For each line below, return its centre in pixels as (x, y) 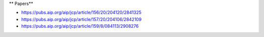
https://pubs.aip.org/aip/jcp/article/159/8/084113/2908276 (80, 26)
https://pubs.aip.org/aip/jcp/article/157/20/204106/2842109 (81, 19)
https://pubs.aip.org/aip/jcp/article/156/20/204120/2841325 (81, 13)
